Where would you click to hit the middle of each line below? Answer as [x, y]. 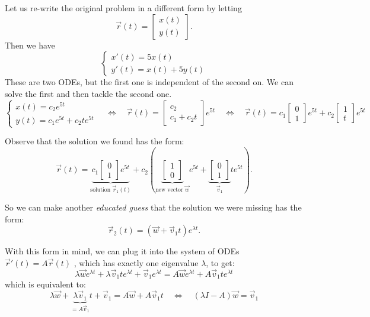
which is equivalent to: [45, 284]
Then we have [30, 45]
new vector [169, 190]
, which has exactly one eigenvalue [136, 262]
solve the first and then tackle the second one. [88, 93]
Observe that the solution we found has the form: [95, 141]
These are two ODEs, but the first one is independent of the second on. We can [149, 82]
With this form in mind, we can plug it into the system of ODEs [122, 251]
